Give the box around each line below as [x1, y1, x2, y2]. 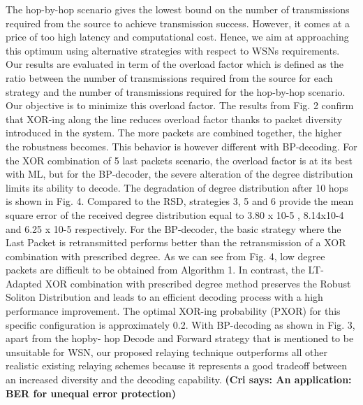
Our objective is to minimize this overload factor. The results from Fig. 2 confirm [6, 98, 354, 113]
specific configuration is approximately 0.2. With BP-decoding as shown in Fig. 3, [6, 317, 355, 332]
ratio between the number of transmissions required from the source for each [6, 70, 333, 85]
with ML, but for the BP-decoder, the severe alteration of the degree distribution [6, 166, 353, 181]
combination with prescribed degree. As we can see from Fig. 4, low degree [6, 248, 325, 263]
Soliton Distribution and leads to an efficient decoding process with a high [6, 290, 323, 304]
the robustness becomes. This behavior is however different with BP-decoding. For [6, 138, 357, 153]
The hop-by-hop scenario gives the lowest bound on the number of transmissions [6, 2, 350, 16]
